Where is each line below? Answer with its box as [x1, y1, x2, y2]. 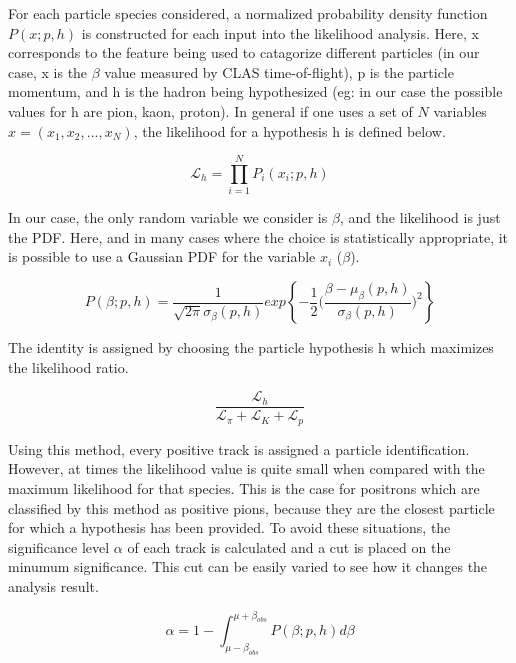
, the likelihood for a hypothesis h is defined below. [133, 120, 446, 141]
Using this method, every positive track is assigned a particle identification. [8, 438, 470, 459]
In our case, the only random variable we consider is [8, 207, 328, 228]
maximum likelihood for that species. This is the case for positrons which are [8, 477, 480, 498]
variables [433, 100, 487, 121]
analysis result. [8, 575, 99, 596]
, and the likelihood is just [339, 207, 501, 228]
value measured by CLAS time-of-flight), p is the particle [104, 61, 454, 82]
